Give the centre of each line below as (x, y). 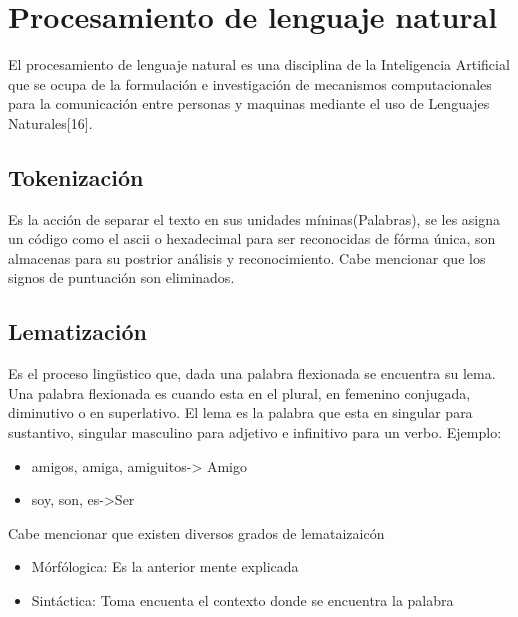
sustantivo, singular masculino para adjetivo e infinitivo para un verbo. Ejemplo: (255, 432)
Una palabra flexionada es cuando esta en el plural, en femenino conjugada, (239, 392)
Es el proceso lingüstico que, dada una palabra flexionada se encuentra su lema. (252, 373)
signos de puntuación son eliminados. (121, 277)
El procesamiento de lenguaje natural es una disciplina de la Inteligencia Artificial (259, 64)
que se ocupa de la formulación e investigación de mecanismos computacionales (250, 83)
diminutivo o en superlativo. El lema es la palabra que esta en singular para (240, 412)
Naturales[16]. (50, 122)
